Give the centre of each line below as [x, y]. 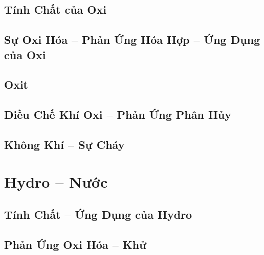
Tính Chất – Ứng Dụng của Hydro [98, 214]
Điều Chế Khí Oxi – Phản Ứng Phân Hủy [118, 114]
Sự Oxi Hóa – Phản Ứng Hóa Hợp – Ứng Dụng [132, 40]
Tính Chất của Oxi [55, 9]
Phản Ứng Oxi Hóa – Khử [75, 244]
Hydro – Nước [56, 182]
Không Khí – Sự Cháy [64, 144]
